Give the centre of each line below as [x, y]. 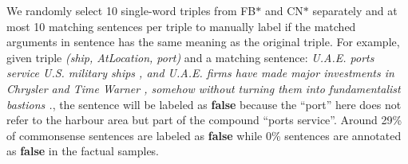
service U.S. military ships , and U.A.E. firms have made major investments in [200, 73]
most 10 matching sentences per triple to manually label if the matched [181, 26]
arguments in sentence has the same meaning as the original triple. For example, [203, 42]
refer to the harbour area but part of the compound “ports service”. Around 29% [204, 120]
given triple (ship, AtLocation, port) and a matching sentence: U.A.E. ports [190, 57]
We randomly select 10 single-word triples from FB [131, 10]
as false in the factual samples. [83, 151]
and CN [284, 10]
